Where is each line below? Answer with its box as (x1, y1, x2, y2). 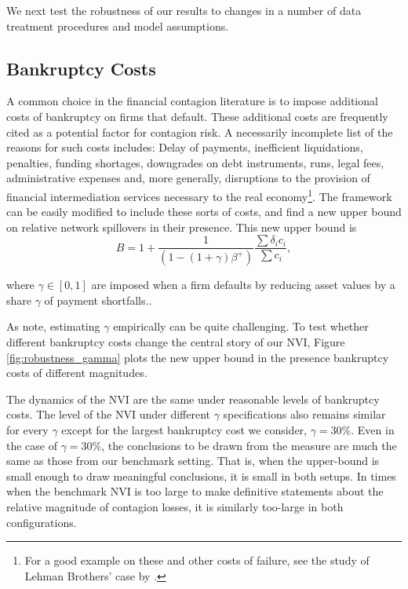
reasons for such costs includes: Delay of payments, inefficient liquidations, (6, 139, 363, 155)
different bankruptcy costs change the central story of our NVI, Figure (6, 334, 345, 350)
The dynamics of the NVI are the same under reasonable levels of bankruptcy (6, 390, 380, 407)
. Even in (351, 422, 395, 438)
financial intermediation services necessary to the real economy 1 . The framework (6, 185, 392, 204)
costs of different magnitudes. (6, 364, 148, 381)
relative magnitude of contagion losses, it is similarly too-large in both (6, 499, 344, 515)
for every (6, 422, 49, 438)
